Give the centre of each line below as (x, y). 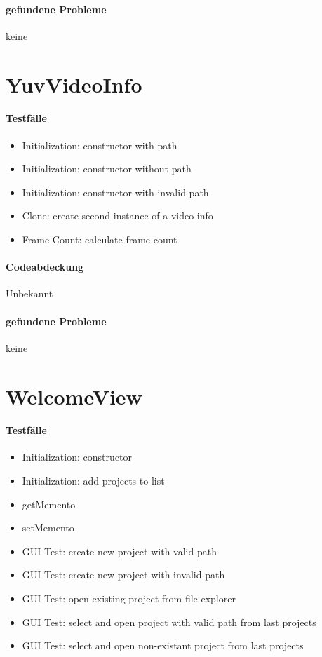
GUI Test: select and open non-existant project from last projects (163, 645)
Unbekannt (29, 293)
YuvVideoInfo (74, 84)
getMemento (49, 504)
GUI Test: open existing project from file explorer (129, 598)
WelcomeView (74, 396)
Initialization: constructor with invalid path (115, 192)
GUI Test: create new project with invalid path (123, 575)
